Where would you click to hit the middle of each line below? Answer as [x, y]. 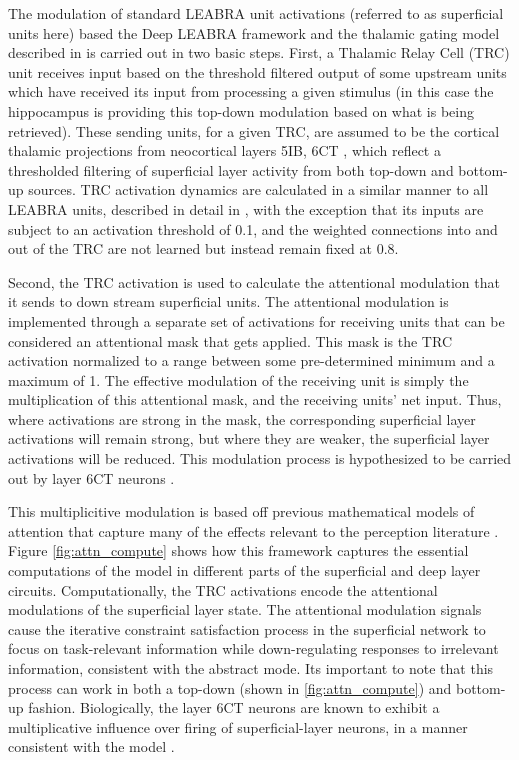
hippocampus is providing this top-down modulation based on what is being [241, 110]
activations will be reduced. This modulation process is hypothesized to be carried [260, 458]
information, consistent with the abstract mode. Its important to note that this [251, 668]
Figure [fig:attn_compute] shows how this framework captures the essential [238, 550]
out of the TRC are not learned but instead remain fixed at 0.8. [203, 248]
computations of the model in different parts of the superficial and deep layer [244, 570]
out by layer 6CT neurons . [91, 477]
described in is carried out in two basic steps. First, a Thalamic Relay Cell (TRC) [259, 52]
